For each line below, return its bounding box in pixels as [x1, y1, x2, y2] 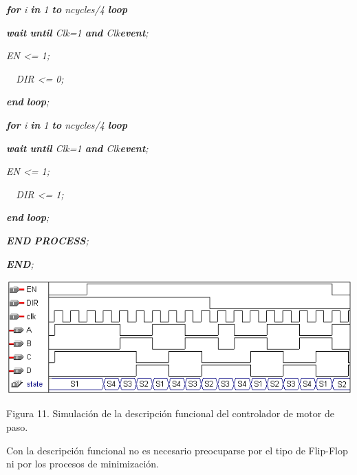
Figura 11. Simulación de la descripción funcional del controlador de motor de [6, 406, 334, 421]
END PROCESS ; [6, 233, 89, 247]
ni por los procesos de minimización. [6, 456, 159, 471]
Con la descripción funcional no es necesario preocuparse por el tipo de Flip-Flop [6, 443, 348, 457]
